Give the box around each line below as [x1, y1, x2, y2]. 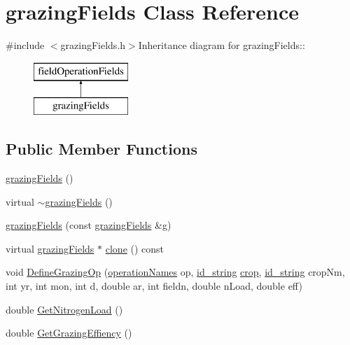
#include [6, 38, 45, 52]
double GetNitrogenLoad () [6, 302, 123, 316]
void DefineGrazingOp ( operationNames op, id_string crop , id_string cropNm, [6, 265, 345, 279]
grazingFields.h [60, 38, 126, 52]
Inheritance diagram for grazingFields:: [138, 38, 305, 52]
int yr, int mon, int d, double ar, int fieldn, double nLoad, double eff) [6, 279, 302, 293]
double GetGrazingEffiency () [6, 325, 132, 340]
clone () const [105, 241, 164, 255]
